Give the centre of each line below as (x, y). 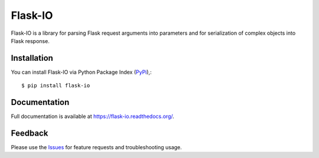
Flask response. (30, 41)
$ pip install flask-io (56, 86)
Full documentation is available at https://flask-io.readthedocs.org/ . (92, 116)
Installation (32, 58)
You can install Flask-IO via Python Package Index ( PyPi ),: (81, 72)
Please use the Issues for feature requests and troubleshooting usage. (97, 147)
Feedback (30, 133)
